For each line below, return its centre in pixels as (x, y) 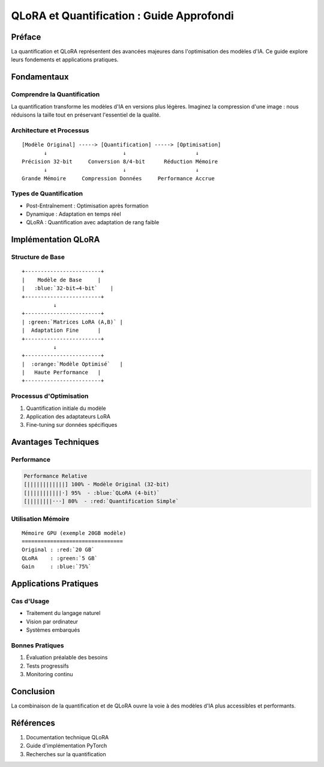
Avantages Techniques (55, 442)
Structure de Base (38, 257)
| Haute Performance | (61, 372)
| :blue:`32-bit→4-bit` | (68, 288)
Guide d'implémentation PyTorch (67, 746)
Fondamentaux (40, 77)
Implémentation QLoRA (55, 240)
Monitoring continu (49, 674)
